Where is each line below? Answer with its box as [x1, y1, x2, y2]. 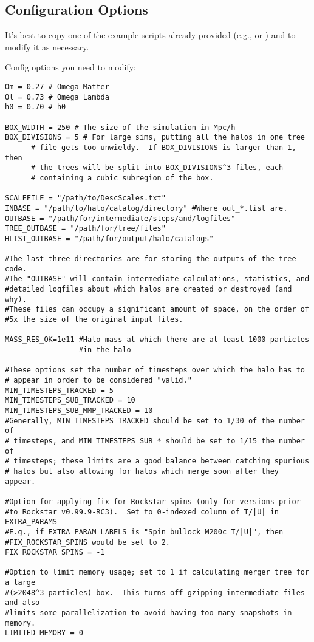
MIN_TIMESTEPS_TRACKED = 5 [5, 386, 114, 395]
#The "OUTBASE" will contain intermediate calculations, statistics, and [5, 275, 310, 284]
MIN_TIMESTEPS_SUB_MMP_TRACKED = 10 [5, 406, 153, 415]
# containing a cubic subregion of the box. [30, 173, 214, 182]
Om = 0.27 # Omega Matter [5, 82, 109, 91]
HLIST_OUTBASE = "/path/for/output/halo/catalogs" [5, 234, 214, 243]
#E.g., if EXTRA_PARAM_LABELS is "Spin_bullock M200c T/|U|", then [5, 527, 284, 536]
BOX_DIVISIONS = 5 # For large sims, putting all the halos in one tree [5, 133, 305, 142]
